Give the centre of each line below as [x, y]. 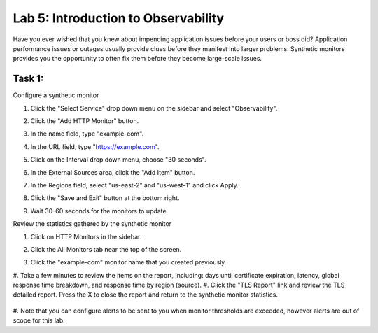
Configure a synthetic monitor [56, 95]
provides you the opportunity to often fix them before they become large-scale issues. [138, 59]
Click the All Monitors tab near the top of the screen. [106, 249]
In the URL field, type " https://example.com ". [95, 146]
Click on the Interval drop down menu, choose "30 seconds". [118, 160]
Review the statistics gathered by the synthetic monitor [92, 224]
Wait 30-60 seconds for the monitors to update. [99, 211]
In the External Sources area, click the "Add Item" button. [113, 172]
